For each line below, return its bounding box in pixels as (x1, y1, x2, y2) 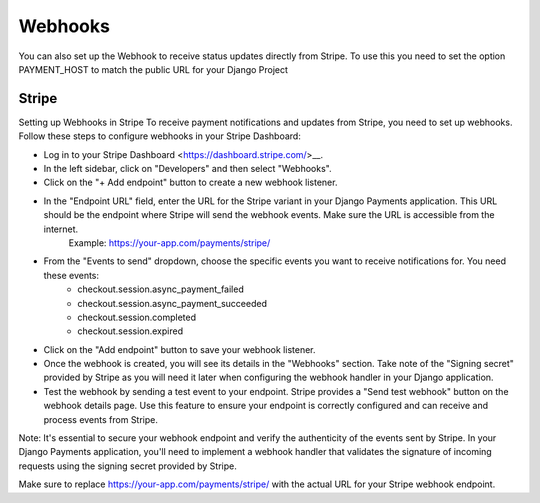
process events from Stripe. (43, 413, 159, 425)
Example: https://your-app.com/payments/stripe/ (68, 236, 271, 249)
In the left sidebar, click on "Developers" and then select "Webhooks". (43, 163, 332, 175)
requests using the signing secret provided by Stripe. (18, 460, 237, 472)
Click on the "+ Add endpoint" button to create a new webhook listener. (43, 176, 338, 189)
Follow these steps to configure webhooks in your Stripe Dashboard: (18, 130, 302, 142)
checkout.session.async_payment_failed (77, 283, 244, 295)
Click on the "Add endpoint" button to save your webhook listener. (43, 343, 316, 355)
